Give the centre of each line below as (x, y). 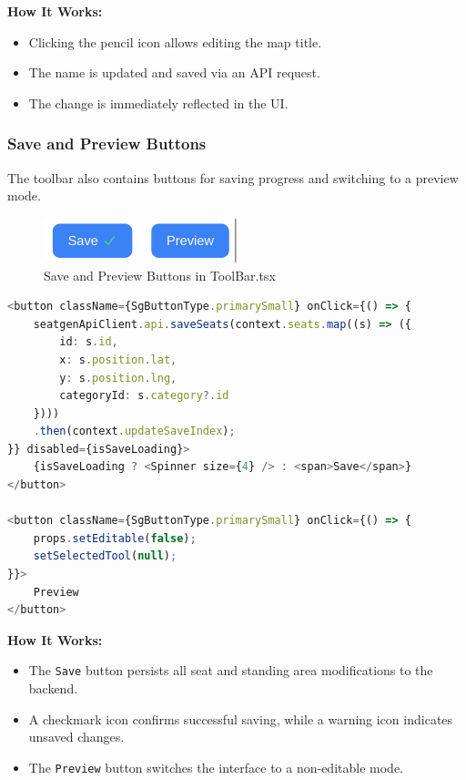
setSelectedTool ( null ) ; (105, 556)
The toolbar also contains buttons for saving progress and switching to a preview (233, 177)
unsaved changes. (76, 737)
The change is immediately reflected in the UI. (158, 103)
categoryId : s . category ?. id (144, 396)
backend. (53, 688)
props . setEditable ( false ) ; (115, 538)
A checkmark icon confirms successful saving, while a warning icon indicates (241, 718)
